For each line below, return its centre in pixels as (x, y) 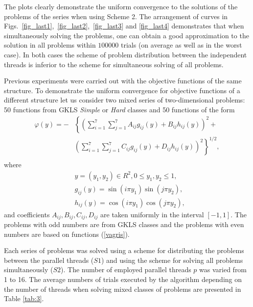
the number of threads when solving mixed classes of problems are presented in (123, 289)
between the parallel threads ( (49, 260)
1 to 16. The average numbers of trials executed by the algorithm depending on (123, 279)
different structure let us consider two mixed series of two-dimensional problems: (125, 100)
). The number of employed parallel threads (126, 269)
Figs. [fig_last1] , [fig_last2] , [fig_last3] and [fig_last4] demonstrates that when (124, 26)
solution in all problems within (50, 45)
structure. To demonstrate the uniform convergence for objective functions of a (122, 90)
